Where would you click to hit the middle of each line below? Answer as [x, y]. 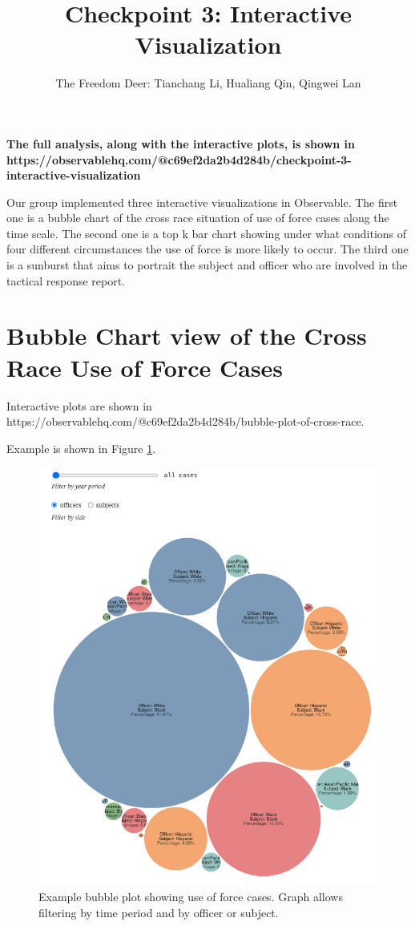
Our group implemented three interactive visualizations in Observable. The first [202, 202]
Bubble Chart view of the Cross [187, 336]
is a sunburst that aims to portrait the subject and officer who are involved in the [207, 265]
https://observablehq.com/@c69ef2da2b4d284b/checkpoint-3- [179, 159]
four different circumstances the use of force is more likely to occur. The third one [207, 249]
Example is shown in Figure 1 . [81, 448]
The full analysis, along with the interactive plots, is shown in [181, 143]
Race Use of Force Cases [145, 367]
